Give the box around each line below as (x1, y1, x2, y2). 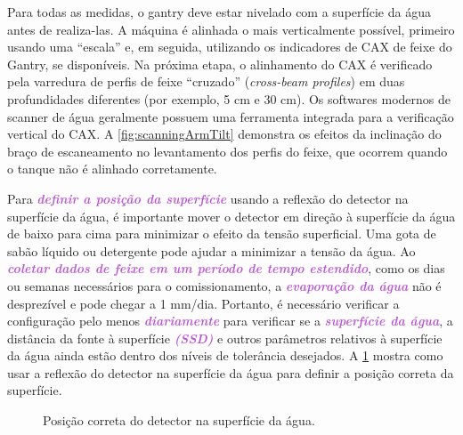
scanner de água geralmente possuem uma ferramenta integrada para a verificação (7, 107, 454, 125)
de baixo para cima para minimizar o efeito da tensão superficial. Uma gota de (7, 224, 436, 243)
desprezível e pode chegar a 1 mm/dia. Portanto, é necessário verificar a (7, 294, 400, 312)
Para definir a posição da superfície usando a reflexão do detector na (7, 189, 409, 207)
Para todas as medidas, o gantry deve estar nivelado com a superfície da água (7, 3, 431, 20)
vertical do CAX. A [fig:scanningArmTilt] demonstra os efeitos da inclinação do (7, 125, 442, 143)
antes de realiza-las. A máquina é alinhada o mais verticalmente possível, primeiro (7, 20, 455, 38)
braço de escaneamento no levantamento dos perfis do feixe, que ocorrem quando (7, 141, 448, 160)
